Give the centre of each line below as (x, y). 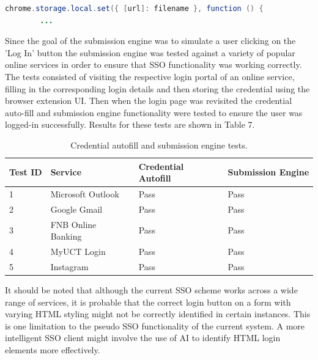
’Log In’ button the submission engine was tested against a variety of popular (150, 52)
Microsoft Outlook (85, 193)
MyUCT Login (78, 252)
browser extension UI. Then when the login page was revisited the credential (149, 101)
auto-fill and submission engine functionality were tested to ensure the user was (154, 112)
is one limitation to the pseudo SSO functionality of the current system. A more (155, 325)
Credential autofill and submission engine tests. (159, 145)
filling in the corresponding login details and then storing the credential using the (157, 88)
